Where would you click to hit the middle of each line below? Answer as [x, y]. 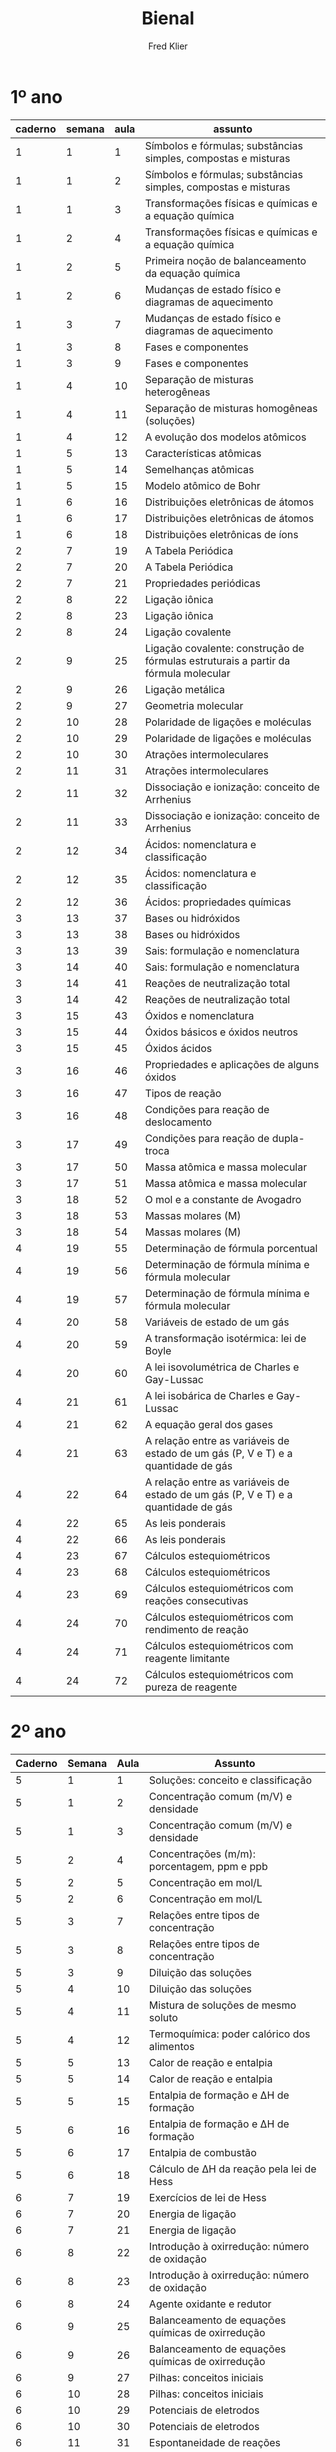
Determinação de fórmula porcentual [231, 1248]
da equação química [192, 273]
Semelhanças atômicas [199, 469]
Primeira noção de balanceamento [225, 260]
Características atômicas [203, 453]
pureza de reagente [191, 1687]
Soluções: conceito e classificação [230, 1780]
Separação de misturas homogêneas [231, 408]
